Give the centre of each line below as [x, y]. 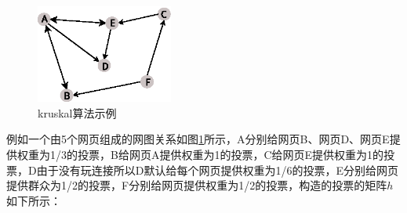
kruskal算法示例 [77, 112]
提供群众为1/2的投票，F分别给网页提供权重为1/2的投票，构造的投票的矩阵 [197, 185]
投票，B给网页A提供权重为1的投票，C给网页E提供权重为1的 [231, 154]
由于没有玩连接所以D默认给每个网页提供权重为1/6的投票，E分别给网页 [217, 170]
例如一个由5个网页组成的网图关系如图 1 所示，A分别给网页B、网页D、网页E [198, 139]
